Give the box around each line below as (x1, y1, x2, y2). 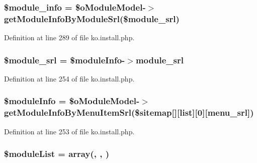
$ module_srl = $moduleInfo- (4, 53, 125, 66)
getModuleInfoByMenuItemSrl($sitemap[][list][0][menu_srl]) (4, 106, 254, 119)
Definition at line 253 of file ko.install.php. (4, 126, 135, 136)
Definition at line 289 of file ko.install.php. (4, 32, 135, 43)
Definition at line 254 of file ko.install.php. (4, 73, 135, 84)
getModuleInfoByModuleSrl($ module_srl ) (4, 12, 180, 25)
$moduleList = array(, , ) (4, 147, 109, 160)
